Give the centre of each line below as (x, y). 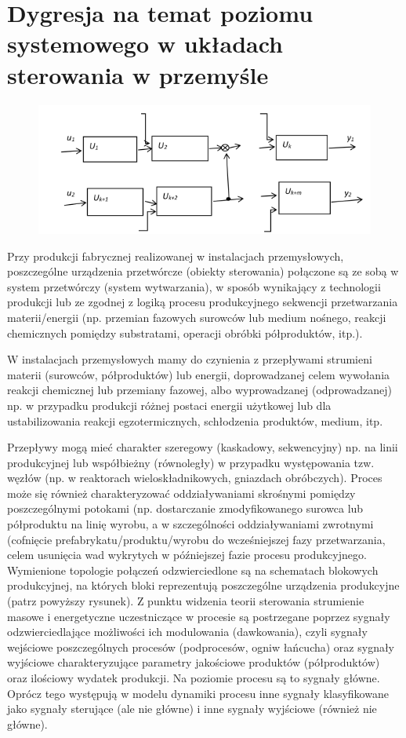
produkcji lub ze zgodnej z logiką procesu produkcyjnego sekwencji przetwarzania (203, 302)
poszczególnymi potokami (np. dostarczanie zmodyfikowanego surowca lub (185, 508)
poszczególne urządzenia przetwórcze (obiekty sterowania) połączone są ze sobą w (203, 271)
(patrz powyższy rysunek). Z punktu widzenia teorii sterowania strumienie (186, 601)
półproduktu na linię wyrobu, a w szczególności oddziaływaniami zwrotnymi (190, 524)
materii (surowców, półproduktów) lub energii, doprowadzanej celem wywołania (199, 374)
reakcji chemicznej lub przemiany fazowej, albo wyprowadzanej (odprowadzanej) (199, 390)
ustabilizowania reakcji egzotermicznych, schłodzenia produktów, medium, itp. (195, 420)
